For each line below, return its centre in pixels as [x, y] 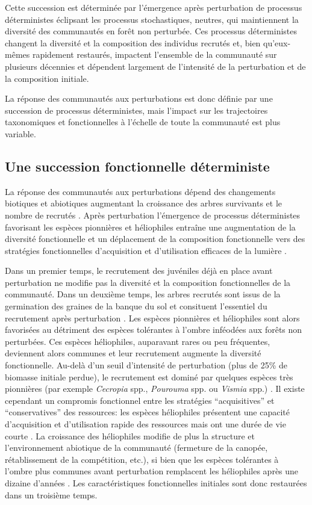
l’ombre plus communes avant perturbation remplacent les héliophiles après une [152, 471]
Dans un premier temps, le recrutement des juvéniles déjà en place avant [139, 271]
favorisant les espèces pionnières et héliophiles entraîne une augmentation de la [150, 227]
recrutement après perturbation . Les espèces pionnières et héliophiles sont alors [152, 318]
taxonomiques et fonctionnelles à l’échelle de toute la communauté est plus [143, 122]
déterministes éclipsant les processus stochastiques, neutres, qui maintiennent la [152, 19]
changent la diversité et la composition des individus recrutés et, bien [133, 42]
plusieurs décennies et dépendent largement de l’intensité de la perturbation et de [155, 66]
